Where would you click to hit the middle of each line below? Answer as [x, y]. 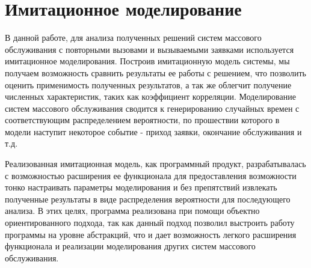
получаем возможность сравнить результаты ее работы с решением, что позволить [155, 72]
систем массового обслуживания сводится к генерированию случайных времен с [152, 108]
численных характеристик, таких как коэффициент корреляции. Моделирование [150, 96]
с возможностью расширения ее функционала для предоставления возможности [151, 175]
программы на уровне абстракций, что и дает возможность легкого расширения [151, 234]
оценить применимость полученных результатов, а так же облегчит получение [148, 84]
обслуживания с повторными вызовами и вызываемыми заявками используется [149, 49]
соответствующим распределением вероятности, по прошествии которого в [142, 120]
